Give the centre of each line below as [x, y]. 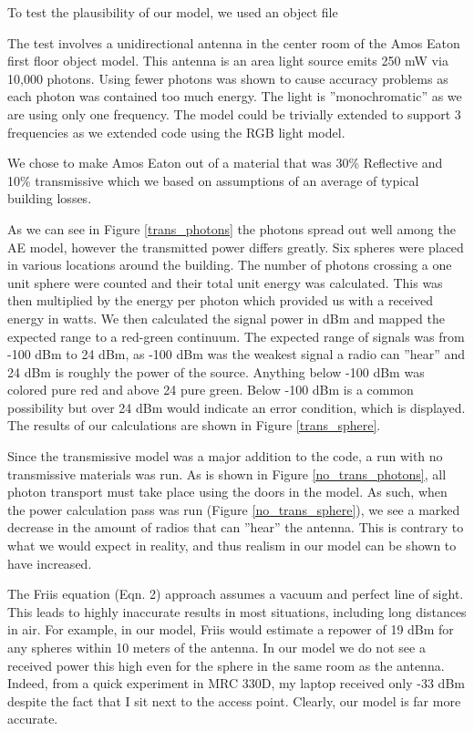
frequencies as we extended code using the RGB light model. [176, 132]
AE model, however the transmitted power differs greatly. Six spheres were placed [236, 247]
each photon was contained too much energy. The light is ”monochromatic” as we [235, 96]
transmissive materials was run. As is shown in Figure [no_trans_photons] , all [227, 474]
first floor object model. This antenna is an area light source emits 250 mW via [228, 61]
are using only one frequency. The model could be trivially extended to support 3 [234, 113]
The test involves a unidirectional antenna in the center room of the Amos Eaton [234, 42]
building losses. [50, 198]
